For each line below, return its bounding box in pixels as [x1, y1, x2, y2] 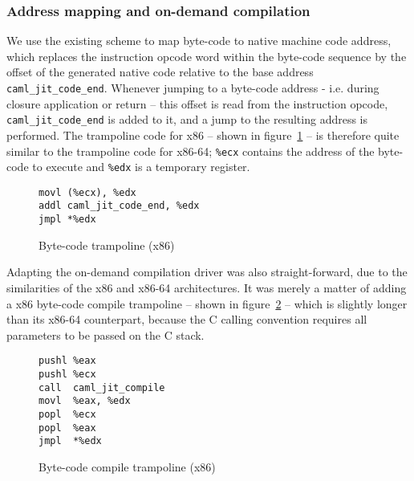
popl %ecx [39, 408, 96, 420]
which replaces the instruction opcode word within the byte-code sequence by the [6, 47, 407, 64]
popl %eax [39, 422, 96, 434]
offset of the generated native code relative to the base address [6, 63, 314, 80]
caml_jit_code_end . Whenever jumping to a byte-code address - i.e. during [6, 79, 379, 96]
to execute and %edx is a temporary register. [32, 158, 250, 175]
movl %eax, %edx [39, 395, 131, 407]
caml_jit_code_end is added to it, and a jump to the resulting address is [6, 111, 368, 128]
